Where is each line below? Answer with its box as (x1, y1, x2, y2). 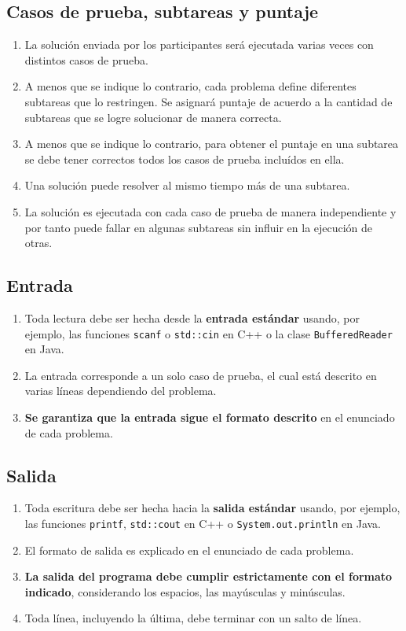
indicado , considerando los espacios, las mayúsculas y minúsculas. (24, 583, 346, 600)
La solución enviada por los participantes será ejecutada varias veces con (24, 36, 374, 53)
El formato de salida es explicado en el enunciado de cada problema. (24, 541, 354, 558)
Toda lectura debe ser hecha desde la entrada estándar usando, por (24, 309, 360, 326)
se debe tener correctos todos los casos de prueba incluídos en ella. (24, 150, 345, 167)
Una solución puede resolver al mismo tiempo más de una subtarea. (24, 177, 350, 194)
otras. (24, 234, 53, 251)
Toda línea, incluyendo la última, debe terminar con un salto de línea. (24, 610, 362, 626)
